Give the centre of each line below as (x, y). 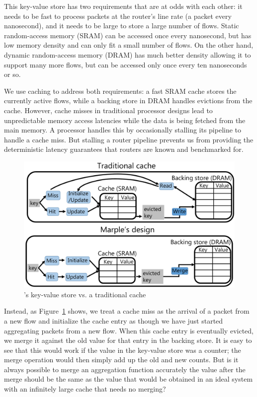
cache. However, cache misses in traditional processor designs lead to (108, 110)
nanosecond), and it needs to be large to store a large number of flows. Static (122, 26)
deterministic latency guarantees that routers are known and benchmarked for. (124, 149)
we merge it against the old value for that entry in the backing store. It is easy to (128, 340)
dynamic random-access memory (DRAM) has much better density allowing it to (128, 54)
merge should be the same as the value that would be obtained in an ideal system (128, 379)
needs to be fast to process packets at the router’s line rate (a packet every (118, 16)
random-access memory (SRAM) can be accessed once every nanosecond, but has (128, 35)
